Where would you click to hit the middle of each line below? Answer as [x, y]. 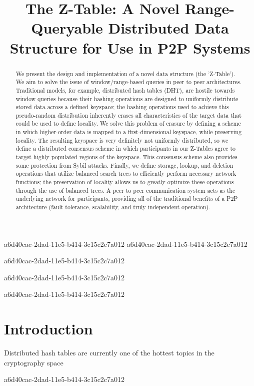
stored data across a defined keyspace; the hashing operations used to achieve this [122, 107]
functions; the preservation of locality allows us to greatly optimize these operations [125, 182]
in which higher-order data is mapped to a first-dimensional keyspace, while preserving [128, 132]
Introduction [48, 329]
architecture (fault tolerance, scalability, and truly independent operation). [113, 207]
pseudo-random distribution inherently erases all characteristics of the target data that [128, 115]
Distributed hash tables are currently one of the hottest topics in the [109, 353]
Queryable [67, 28]
